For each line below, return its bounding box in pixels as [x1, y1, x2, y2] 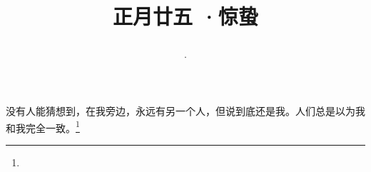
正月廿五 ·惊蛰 [113, 1, 258, 31]
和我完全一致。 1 [6, 118, 80, 135]
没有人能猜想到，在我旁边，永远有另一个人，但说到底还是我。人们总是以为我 [6, 103, 365, 118]
